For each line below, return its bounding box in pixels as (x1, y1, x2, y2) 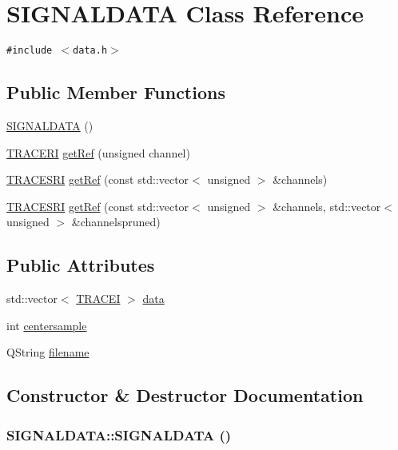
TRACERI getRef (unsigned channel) (6, 144, 190, 161)
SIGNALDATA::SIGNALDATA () (6, 424, 232, 444)
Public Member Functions (6, 80, 225, 105)
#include (6, 45, 53, 57)
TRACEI (76, 290, 121, 307)
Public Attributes (6, 253, 155, 277)
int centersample (6, 317, 87, 333)
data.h (73, 45, 108, 57)
